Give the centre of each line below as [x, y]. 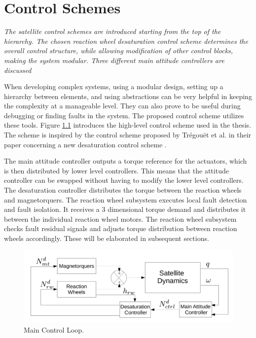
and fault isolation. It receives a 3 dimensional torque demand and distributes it [125, 209]
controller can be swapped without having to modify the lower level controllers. [124, 180]
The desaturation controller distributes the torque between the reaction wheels [123, 190]
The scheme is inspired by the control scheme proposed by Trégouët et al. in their [128, 135]
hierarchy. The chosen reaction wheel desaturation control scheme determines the [126, 41]
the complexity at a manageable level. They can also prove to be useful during [122, 106]
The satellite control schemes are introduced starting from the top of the [112, 31]
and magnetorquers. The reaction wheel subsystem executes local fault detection [126, 199]
